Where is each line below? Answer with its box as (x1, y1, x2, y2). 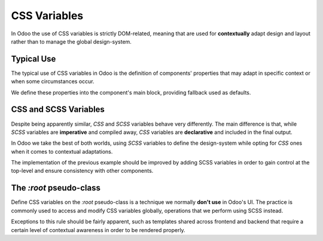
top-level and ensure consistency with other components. (11, 167, 154, 175)
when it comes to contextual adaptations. (11, 148, 113, 155)
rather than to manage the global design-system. (11, 38, 132, 45)
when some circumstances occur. (11, 78, 95, 85)
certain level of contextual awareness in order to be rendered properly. (11, 226, 185, 233)
